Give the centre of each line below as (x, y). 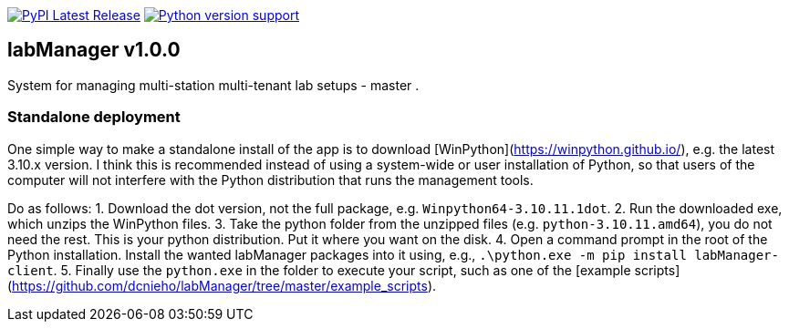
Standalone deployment (94, 117)
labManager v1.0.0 (94, 50)
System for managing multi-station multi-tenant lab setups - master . (213, 85)
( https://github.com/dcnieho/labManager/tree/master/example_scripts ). (222, 285)
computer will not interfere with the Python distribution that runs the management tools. (270, 180)
